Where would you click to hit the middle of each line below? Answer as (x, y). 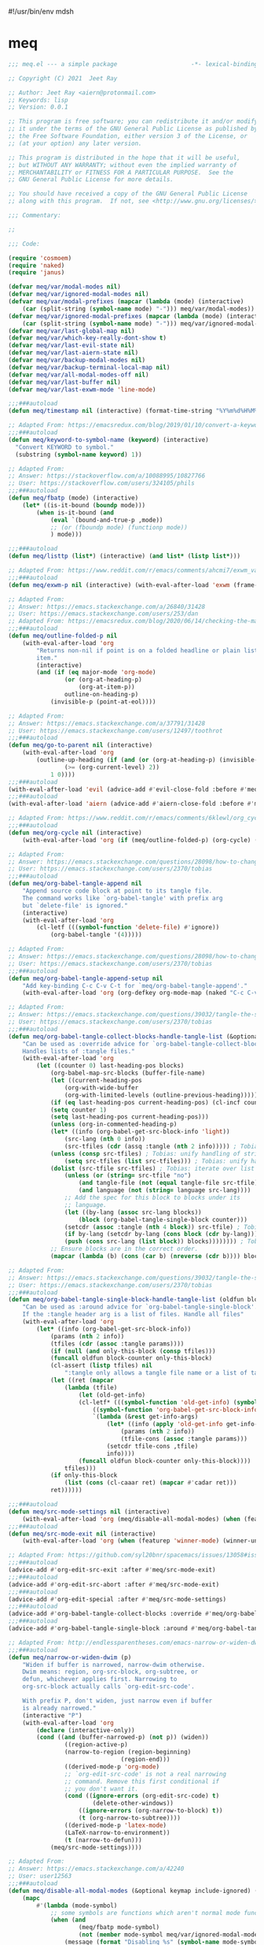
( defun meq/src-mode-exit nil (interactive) (82, 1534)
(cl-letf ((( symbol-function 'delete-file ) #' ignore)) (128, 928)
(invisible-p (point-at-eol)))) (103, 702)
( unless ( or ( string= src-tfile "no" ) (128, 1176)
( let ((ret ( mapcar (82, 1381)
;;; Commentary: (35, 216)
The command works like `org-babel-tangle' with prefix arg (123, 898)
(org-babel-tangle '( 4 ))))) (96, 935)
